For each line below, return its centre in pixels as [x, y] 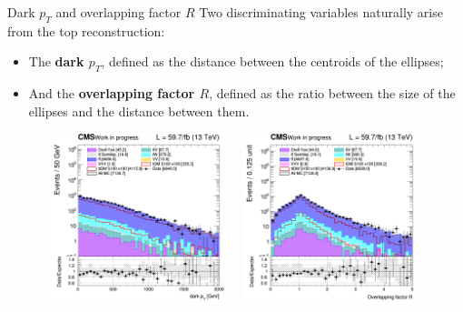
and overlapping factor [118, 12]
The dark [56, 61]
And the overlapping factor [112, 93]
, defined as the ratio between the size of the [332, 93]
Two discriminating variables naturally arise [321, 12]
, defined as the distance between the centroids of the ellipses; [272, 61]
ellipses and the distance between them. [139, 111]
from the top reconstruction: [86, 30]
